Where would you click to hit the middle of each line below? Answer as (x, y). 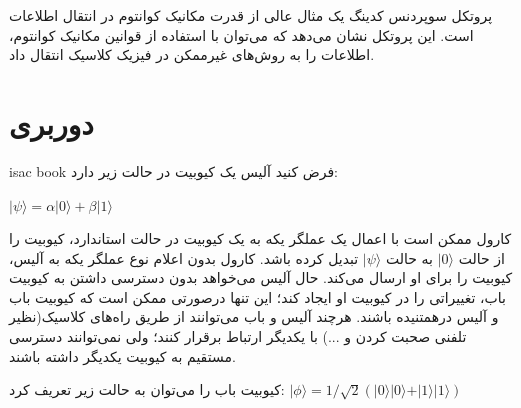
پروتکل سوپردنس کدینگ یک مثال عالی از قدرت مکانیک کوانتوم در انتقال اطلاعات (251, 15)
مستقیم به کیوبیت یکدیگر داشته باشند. (122, 355)
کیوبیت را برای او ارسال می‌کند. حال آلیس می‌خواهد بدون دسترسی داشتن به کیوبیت (261, 277)
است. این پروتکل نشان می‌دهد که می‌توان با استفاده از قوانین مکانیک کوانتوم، (241, 34)
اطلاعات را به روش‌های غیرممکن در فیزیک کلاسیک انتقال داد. (192, 54)
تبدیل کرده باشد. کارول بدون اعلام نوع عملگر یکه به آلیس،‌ (184, 257)
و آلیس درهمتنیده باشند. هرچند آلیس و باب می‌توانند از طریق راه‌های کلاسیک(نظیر (254, 316)
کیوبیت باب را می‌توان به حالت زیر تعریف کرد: (147, 389)
